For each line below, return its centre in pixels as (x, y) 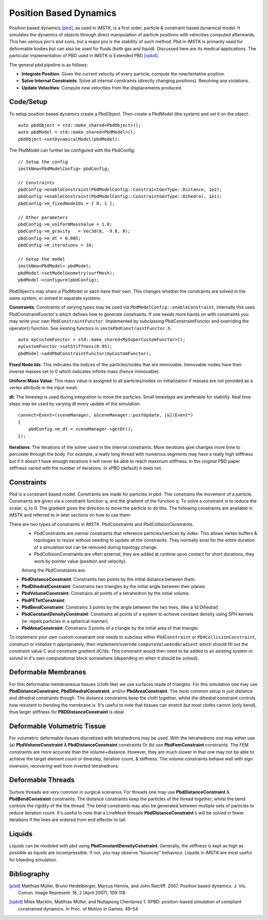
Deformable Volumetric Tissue (58, 726)
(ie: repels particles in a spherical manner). (65, 621)
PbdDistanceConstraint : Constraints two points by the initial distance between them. (109, 580)
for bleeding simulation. (33, 859)
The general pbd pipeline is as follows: (49, 65)
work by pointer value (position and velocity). (80, 561)
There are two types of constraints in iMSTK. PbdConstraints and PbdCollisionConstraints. (101, 524)
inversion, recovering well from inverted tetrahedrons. (64, 766)
